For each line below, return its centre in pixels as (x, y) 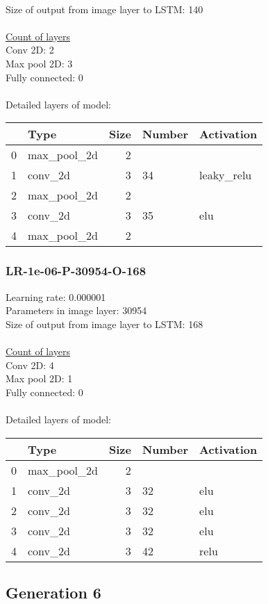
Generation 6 (53, 592)
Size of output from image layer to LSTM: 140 (104, 9)
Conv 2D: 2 (30, 50)
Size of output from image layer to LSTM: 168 (104, 324)
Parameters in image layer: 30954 (76, 310)
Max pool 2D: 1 (39, 378)
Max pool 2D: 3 (39, 63)
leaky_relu (226, 175)
